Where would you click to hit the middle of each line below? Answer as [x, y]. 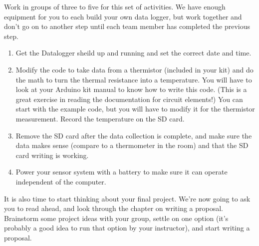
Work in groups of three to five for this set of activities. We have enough [115, 6]
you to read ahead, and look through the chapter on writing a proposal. [114, 208]
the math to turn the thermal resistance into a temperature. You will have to [134, 79]
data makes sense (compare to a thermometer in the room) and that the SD [132, 145]
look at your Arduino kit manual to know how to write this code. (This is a [131, 89]
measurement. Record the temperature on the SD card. [100, 118]
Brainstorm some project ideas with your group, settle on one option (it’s [116, 218]
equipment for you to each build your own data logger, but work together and [123, 16]
